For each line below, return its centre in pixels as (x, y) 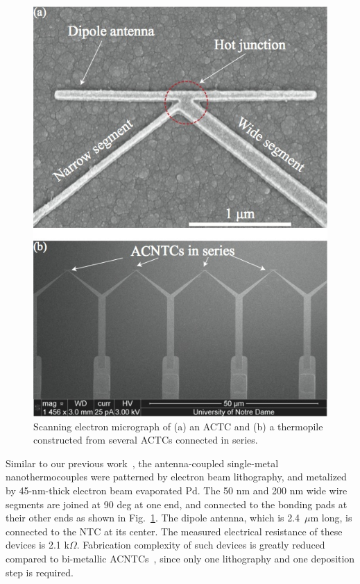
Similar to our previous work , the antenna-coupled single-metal (142, 463)
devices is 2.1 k (37, 545)
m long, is (331, 518)
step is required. (40, 572)
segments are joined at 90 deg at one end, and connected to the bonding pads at (177, 504)
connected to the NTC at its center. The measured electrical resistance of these (174, 531)
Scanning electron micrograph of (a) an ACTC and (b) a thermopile (178, 426)
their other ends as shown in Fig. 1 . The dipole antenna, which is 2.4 (153, 518)
